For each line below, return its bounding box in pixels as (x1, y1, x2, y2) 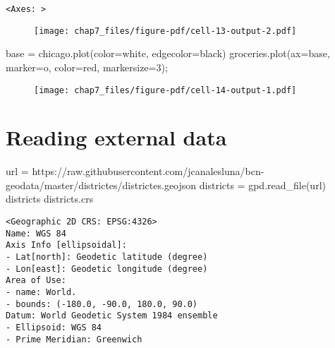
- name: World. (6, 287, 77, 297)
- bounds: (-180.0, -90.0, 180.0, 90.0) (6, 299, 198, 309)
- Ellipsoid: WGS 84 (6, 322, 102, 332)
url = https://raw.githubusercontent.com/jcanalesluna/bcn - (6, 164, 264, 179)
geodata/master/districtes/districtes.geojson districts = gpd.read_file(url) (6, 177, 326, 192)
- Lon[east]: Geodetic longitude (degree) (6, 263, 208, 274)
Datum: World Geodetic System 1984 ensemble (6, 311, 218, 321)
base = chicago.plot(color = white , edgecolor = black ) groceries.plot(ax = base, (6, 46, 330, 61)
